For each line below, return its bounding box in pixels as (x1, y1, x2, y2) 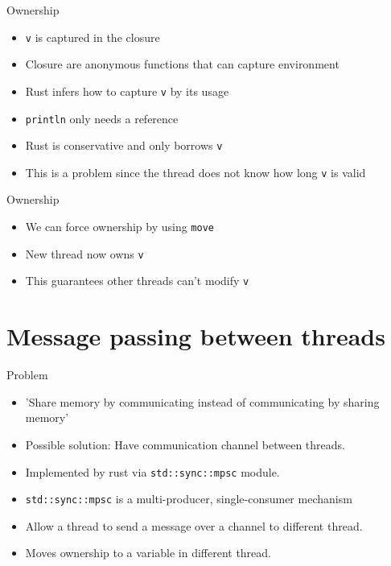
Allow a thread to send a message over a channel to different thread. (25, 517, 363, 534)
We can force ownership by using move (25, 218, 214, 235)
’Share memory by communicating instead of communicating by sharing (25, 393, 380, 410)
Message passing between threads (6, 320, 385, 353)
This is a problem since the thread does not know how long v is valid (25, 163, 366, 180)
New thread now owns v (25, 245, 144, 262)
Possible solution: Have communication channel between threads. (25, 436, 345, 452)
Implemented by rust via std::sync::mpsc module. (25, 463, 280, 480)
